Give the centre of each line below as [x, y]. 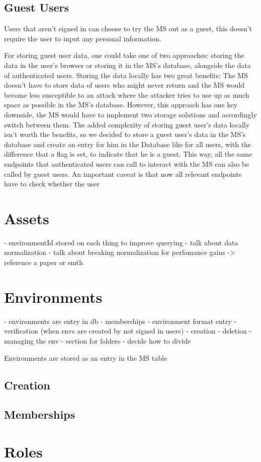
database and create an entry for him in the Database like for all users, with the [128, 144]
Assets [27, 218]
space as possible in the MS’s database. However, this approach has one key [121, 105]
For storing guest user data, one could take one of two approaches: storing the [124, 55]
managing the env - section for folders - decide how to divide [98, 340]
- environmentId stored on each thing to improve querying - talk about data [121, 242]
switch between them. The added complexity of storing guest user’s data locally [127, 124]
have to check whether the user [52, 184]
